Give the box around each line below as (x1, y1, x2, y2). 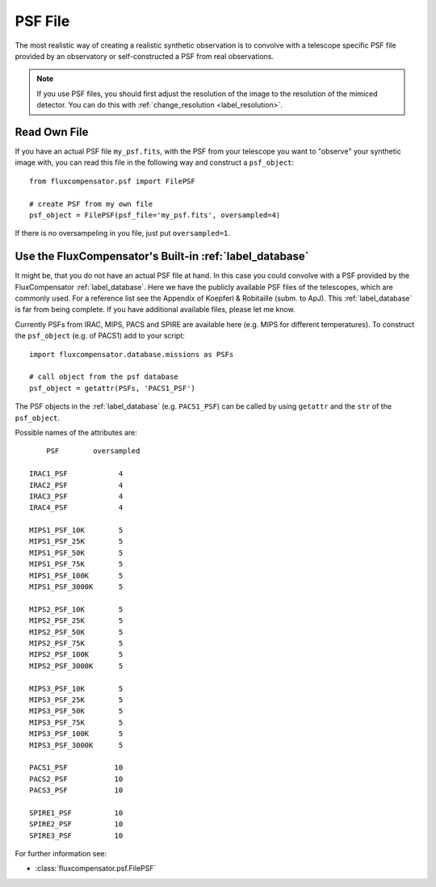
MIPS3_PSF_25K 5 (29, 695, 124, 704)
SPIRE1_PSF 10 (29, 808, 124, 818)
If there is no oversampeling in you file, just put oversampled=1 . (15, 229, 230, 238)
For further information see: (15, 849, 107, 859)
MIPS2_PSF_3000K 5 (29, 661, 124, 671)
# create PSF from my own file (29, 199, 153, 208)
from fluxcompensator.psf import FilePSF (29, 176, 195, 186)
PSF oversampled (45, 447, 140, 456)
